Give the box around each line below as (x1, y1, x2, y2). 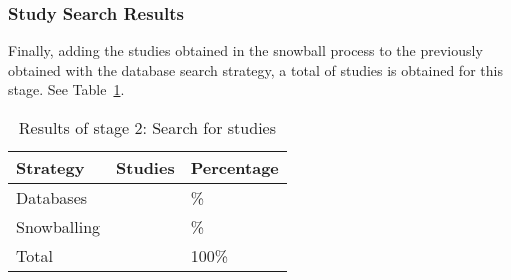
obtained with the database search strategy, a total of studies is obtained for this (8, 59, 503, 80)
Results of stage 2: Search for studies (18, 116, 276, 139)
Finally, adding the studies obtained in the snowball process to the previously (8, 40, 483, 61)
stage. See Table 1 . (8, 79, 125, 100)
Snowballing (16, 215, 101, 238)
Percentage (190, 156, 279, 179)
